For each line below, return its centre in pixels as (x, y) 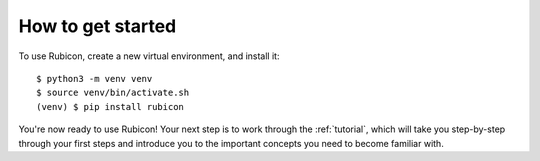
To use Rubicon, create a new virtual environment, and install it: (149, 56)
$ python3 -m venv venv (94, 78)
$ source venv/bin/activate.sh (113, 93)
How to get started (97, 26)
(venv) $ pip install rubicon (110, 106)
